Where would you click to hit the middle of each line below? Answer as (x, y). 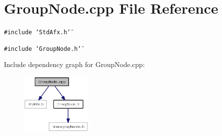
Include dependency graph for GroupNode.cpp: (74, 64)
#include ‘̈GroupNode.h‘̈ (43, 49)
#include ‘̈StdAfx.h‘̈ (37, 33)
